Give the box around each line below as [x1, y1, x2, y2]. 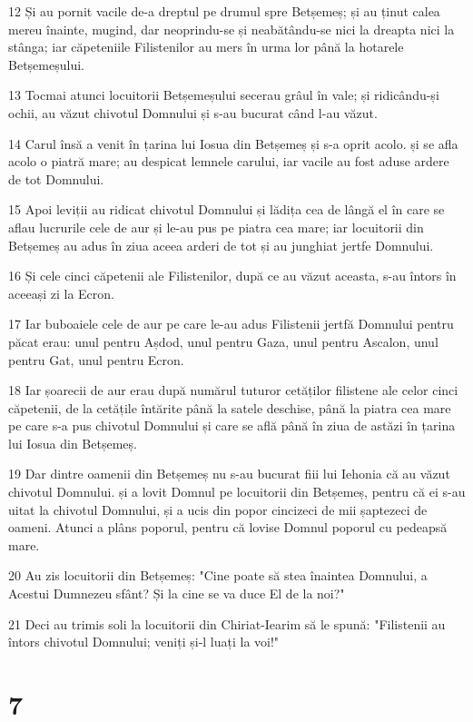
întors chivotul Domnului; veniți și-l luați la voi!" [8, 632, 280, 651]
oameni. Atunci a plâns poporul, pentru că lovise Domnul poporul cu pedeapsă [8, 518, 448, 537]
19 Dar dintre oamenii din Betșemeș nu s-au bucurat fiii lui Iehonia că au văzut [8, 464, 450, 483]
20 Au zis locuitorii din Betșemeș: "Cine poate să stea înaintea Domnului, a [8, 566, 428, 585]
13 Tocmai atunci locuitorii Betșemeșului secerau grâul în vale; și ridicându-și [8, 85, 439, 104]
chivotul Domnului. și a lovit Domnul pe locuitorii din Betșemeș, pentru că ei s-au [8, 482, 466, 501]
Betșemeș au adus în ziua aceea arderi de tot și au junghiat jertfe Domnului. [8, 235, 434, 254]
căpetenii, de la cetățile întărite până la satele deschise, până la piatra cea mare [8, 398, 451, 417]
